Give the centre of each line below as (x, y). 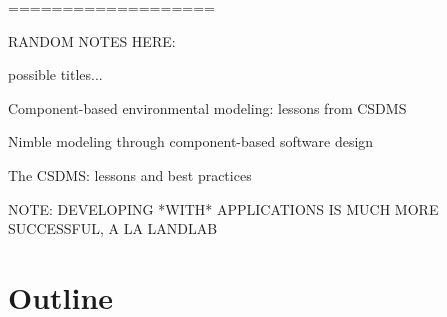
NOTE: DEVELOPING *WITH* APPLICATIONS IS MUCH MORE (223, 208)
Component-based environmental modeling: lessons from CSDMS (207, 107)
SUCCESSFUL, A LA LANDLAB (113, 228)
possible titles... (55, 74)
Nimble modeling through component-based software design (191, 141)
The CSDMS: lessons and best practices (130, 174)
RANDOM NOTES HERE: (92, 40)
